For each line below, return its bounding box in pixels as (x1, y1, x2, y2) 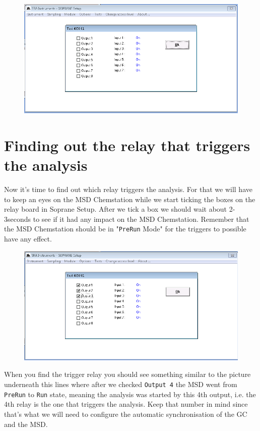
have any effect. (4, 233, 52, 244)
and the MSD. (4, 418, 48, 429)
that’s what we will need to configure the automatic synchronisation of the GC (4, 408, 247, 419)
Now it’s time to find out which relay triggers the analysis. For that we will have (4, 183, 252, 194)
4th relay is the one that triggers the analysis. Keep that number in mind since (4, 399, 248, 409)
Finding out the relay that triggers (4, 134, 250, 155)
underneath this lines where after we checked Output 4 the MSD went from (4, 379, 237, 390)
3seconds (4, 213, 31, 224)
